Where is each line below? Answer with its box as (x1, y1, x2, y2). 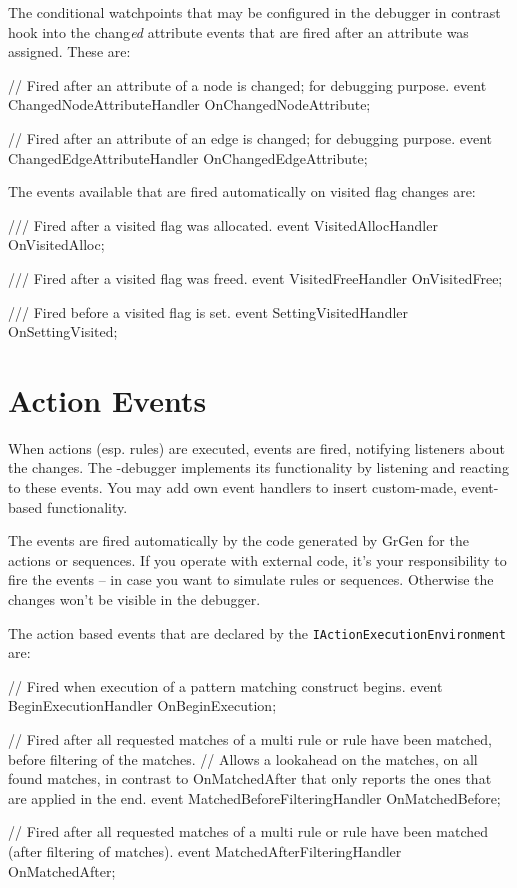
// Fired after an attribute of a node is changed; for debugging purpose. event (8, 74, 487, 95)
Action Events (8, 379, 207, 420)
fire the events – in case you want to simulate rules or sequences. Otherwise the (8, 569, 494, 590)
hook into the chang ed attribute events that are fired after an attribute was (8, 21, 469, 42)
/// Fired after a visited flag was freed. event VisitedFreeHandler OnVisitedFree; (8, 267, 503, 288)
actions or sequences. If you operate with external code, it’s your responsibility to (8, 549, 507, 570)
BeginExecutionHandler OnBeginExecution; (8, 695, 277, 716)
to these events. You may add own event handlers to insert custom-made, (8, 477, 457, 498)
